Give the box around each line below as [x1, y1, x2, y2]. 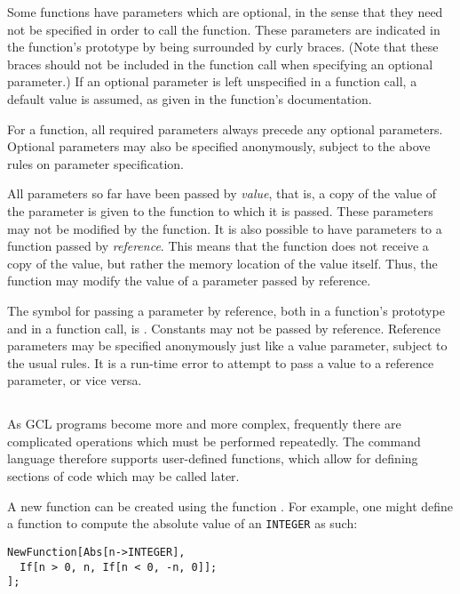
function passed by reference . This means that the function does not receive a [7, 237, 429, 255]
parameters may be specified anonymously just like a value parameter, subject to [7, 336, 448, 355]
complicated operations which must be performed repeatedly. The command [7, 431, 421, 450]
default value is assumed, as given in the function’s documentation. [7, 89, 372, 108]
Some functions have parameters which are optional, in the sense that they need [7, 3, 443, 20]
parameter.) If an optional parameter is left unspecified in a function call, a [7, 72, 417, 91]
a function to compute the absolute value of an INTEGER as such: [7, 514, 358, 533]
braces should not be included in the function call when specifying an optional [7, 54, 433, 73]
